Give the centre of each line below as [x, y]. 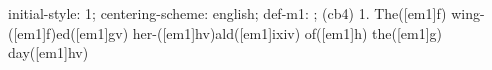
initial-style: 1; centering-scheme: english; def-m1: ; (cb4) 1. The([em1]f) [227, 13]
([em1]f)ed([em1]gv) [68, 32]
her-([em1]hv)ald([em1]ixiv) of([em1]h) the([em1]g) [287, 32]
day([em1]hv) [48, 52]
